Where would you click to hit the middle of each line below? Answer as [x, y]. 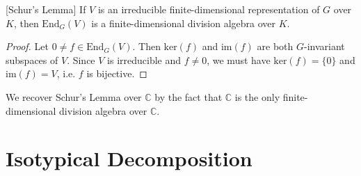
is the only [257, 96]
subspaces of [32, 59]
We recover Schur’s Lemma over [74, 96]
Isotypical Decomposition [129, 158]
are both [275, 46]
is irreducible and [144, 59]
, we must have [239, 59]
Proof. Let [27, 46]
